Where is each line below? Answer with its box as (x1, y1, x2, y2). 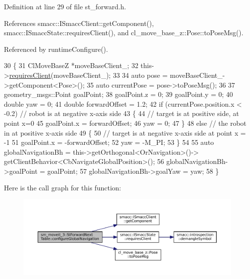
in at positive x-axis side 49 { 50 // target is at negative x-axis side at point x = (4, 127, 246, 138)
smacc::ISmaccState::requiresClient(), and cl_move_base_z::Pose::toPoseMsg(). (4, 27, 244, 38)
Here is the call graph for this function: (4, 182, 121, 192)
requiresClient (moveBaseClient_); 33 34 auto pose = (9, 70, 168, 80)
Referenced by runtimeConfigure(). (4, 44, 108, 54)
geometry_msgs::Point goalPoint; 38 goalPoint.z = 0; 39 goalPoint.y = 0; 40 (4, 89, 233, 99)
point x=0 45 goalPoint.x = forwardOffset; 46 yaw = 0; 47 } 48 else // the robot (4, 117, 247, 128)
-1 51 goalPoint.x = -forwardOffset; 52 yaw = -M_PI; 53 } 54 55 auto (4, 137, 214, 147)
